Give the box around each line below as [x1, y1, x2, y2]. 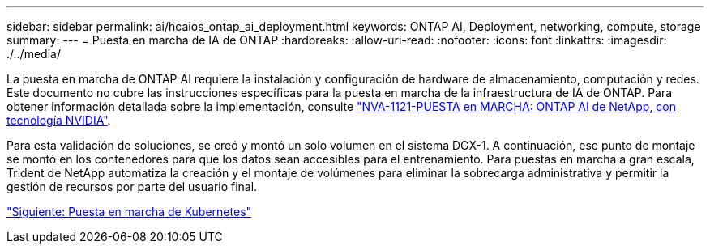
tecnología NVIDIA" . [6, 113, 111, 127]
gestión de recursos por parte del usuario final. [6, 180, 258, 193]
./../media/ [6, 47, 61, 61]
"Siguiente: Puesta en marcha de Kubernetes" [6, 205, 252, 218]
